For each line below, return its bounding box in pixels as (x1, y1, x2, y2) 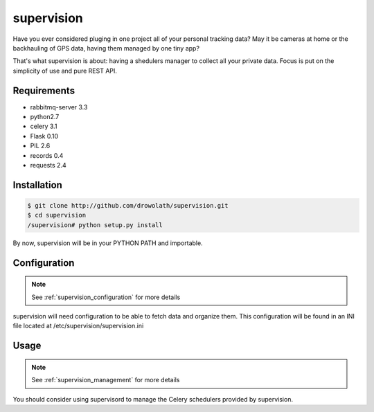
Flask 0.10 (30, 132, 59, 140)
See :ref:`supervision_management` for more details (31, 376, 180, 384)
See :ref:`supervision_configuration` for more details (31, 293, 181, 301)
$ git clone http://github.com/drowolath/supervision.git (27, 201, 229, 209)
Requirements (12, 84, 75, 96)
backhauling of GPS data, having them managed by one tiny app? (12, 44, 200, 52)
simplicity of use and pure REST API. (12, 66, 118, 75)
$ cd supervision (27, 211, 87, 220)
